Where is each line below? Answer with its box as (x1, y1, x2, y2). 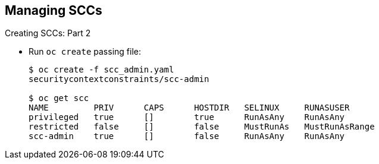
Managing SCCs (5, 3, 102, 18)
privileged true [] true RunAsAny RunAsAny (29, 112, 345, 122)
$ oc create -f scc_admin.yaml (29, 65, 174, 75)
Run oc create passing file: (29, 46, 141, 57)
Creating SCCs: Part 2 (5, 28, 91, 39)
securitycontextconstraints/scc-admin (29, 74, 209, 84)
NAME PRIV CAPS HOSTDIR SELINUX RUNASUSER (29, 103, 350, 113)
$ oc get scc (29, 93, 89, 103)
